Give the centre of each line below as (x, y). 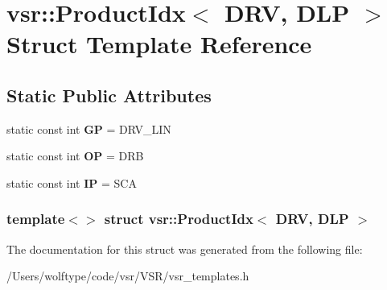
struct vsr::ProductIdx (179, 219)
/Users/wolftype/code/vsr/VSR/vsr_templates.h (128, 276)
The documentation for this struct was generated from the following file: (185, 249)
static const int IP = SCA (72, 182)
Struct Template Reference (159, 44)
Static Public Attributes (109, 95)
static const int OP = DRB (75, 156)
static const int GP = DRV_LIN (89, 128)
